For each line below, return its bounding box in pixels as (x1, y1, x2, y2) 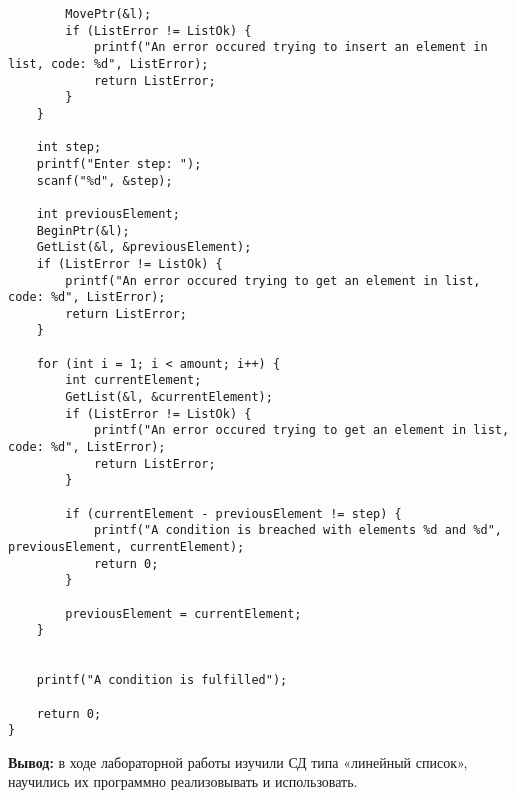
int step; (36, 140, 102, 155)
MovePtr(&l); (65, 7, 152, 21)
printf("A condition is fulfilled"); (36, 673, 288, 688)
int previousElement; (36, 206, 180, 221)
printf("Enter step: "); (36, 156, 202, 171)
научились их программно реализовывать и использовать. (8, 771, 358, 792)
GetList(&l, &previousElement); (36, 240, 252, 255)
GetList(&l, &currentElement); (65, 390, 273, 405)
